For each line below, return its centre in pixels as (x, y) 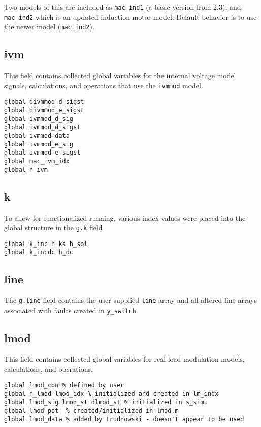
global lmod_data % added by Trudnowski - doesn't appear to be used (124, 419)
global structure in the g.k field (53, 227)
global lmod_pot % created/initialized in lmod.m (91, 410)
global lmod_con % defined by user (64, 385)
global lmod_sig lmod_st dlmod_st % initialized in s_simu (106, 402)
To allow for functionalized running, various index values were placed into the (125, 217)
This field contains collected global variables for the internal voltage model (120, 75)
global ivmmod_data (37, 136)
